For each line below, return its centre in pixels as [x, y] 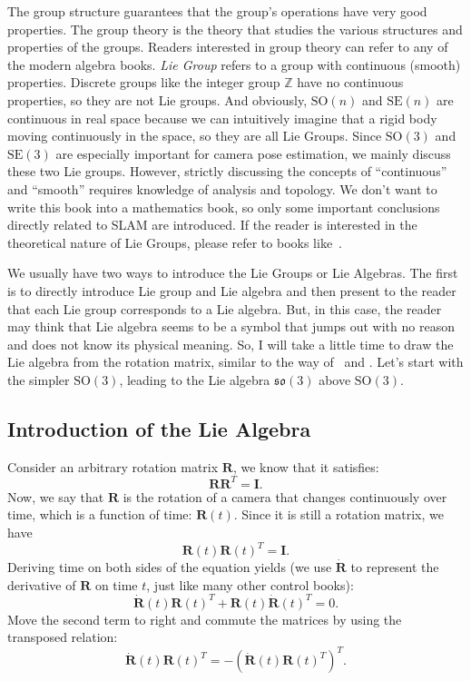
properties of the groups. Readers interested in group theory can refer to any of [228, 47]
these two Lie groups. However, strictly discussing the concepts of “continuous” [227, 171]
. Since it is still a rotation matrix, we [339, 514]
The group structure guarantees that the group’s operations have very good [217, 11]
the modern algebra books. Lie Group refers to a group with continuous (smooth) [234, 64]
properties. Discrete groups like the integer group [144, 82]
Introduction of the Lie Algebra [159, 428]
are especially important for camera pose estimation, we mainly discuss [253, 153]
